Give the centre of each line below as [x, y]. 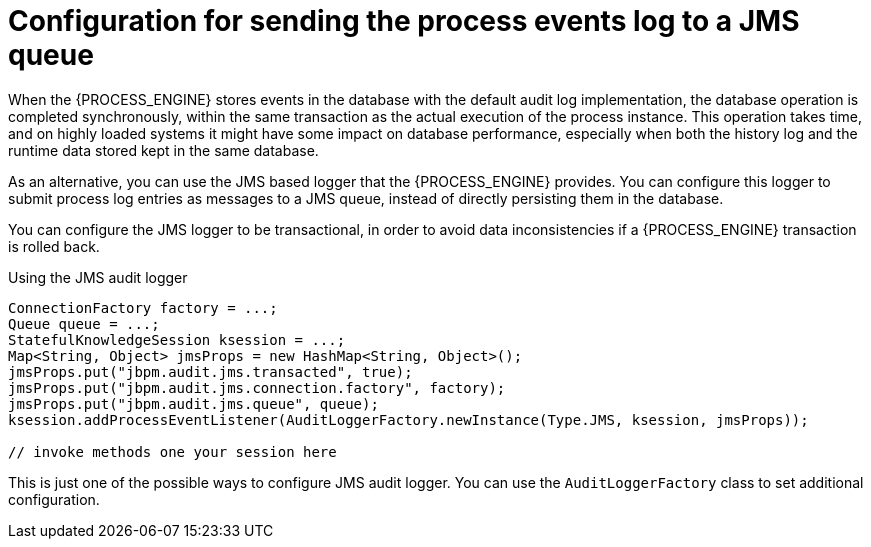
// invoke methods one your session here [172, 451]
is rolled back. [54, 246]
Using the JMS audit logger [98, 277]
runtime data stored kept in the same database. [163, 150]
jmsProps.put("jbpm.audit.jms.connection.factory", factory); [257, 387]
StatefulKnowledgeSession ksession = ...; [177, 339]
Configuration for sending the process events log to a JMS [404, 21]
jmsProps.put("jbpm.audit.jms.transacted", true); [210, 371]
